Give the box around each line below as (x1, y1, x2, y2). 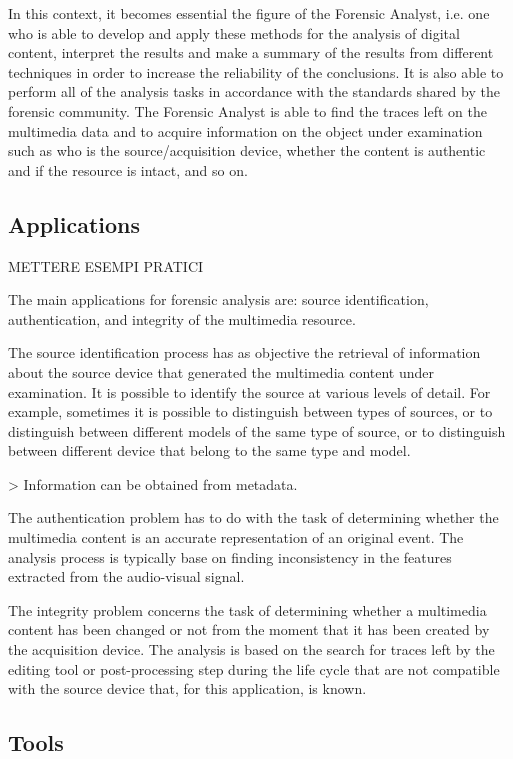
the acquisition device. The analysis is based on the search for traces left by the (8, 639, 495, 660)
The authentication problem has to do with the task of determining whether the (8, 507, 499, 528)
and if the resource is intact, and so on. (8, 159, 248, 180)
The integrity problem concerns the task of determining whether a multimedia (8, 599, 487, 620)
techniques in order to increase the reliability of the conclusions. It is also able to (8, 61, 504, 82)
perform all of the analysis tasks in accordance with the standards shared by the (8, 81, 500, 102)
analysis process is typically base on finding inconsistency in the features (8, 546, 452, 567)
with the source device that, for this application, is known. (8, 678, 367, 699)
